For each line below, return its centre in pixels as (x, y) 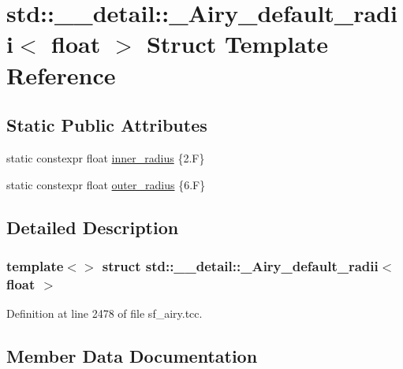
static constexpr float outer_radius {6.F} (106, 184)
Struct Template (237, 44)
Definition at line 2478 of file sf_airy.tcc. (104, 313)
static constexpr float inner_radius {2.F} (106, 157)
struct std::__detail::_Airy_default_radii (240, 265)
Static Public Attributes (107, 125)
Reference (61, 75)
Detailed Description (93, 227)
